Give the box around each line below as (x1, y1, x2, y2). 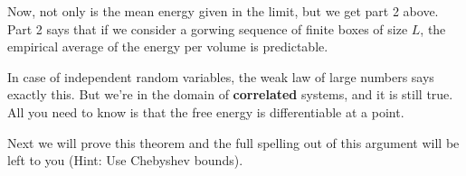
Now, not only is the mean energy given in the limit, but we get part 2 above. (7, 2, 439, 20)
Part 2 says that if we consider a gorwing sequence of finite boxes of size (7, 19, 408, 38)
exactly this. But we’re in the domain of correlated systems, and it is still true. (7, 85, 453, 104)
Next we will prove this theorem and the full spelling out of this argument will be (7, 133, 460, 152)
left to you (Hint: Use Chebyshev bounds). (7, 151, 243, 170)
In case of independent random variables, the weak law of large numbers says (7, 67, 434, 86)
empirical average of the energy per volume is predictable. (7, 37, 328, 56)
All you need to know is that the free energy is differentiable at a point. (7, 102, 404, 121)
